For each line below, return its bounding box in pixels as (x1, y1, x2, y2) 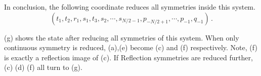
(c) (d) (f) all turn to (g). (4, 62, 82, 72)
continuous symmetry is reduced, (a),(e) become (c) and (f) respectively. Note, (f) (4, 42, 257, 53)
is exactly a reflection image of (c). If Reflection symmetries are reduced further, (4, 52, 253, 62)
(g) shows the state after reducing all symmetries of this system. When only (4, 32, 239, 43)
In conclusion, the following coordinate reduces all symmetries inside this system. (4, 2, 255, 12)
